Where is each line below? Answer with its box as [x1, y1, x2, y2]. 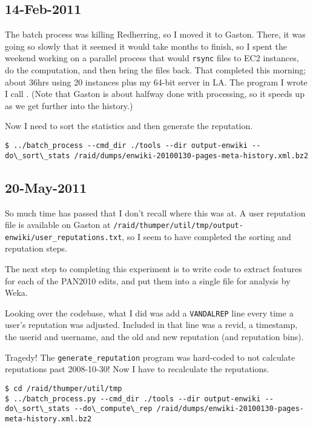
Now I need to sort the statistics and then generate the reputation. [5, 119, 253, 132]
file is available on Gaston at [5, 218, 111, 231]
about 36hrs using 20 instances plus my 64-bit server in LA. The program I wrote [5, 75, 308, 88]
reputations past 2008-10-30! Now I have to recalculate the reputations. [5, 363, 269, 375]
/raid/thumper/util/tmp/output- [113, 221, 243, 230]
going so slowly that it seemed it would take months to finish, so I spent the [5, 39, 287, 52]
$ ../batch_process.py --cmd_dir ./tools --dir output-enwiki [5, 394, 261, 403]
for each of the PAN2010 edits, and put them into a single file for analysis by [5, 274, 291, 287]
